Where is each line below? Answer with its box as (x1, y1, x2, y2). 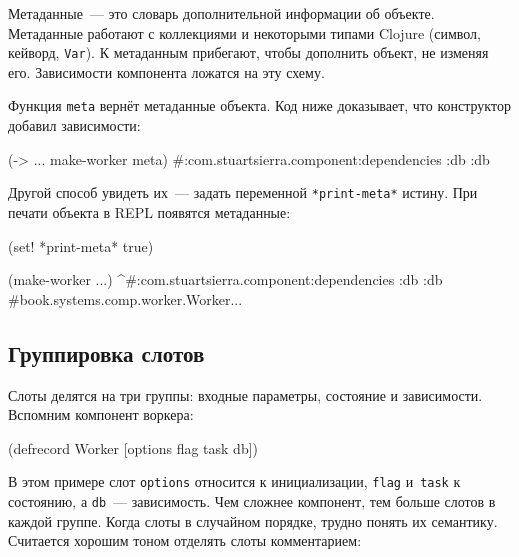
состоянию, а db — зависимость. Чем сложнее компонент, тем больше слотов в (8, 490, 496, 511)
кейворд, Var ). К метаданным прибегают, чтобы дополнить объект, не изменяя (8, 42, 489, 63)
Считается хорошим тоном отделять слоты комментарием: (8, 530, 362, 551)
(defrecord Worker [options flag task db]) (8, 437, 259, 458)
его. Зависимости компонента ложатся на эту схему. (8, 61, 325, 82)
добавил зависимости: (8, 115, 141, 136)
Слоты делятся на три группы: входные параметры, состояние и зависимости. (8, 384, 483, 405)
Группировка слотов (8, 337, 205, 368)
